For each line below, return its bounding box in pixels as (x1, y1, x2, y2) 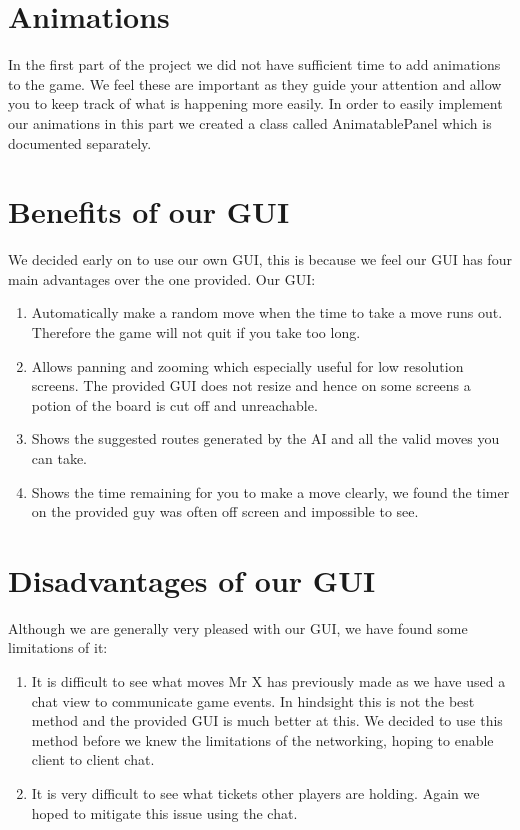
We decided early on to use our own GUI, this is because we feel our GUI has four (8, 249, 512, 270)
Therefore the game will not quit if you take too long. (31, 322, 361, 342)
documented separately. (8, 132, 152, 153)
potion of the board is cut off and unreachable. (31, 394, 318, 415)
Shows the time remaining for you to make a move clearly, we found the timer (31, 481, 510, 502)
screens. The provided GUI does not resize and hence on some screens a (31, 375, 471, 396)
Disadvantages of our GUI (8, 559, 376, 600)
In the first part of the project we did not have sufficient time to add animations (8, 54, 501, 75)
